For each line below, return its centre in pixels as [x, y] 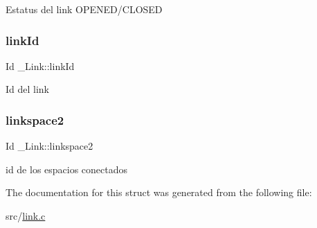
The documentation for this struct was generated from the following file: [159, 192]
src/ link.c [26, 216]
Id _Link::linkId [40, 65]
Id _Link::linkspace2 [49, 146]
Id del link [28, 89]
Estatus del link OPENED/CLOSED [84, 9]
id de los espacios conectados [67, 169]
